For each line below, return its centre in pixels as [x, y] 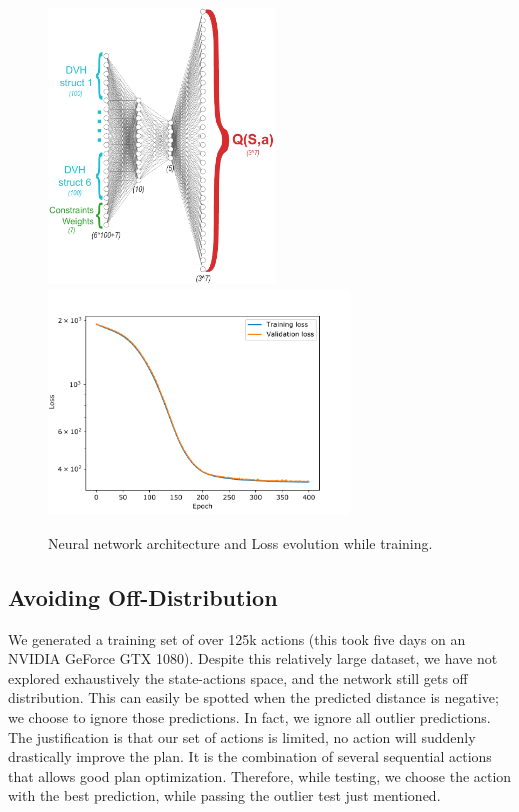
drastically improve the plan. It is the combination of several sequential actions [250, 756]
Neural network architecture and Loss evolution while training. [240, 542]
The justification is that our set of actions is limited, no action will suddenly [242, 736]
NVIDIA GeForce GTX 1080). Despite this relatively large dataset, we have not [253, 658]
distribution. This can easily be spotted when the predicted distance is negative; [253, 697]
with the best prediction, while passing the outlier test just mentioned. [224, 795]
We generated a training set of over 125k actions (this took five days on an [237, 638]
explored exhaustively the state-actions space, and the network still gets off [238, 677]
